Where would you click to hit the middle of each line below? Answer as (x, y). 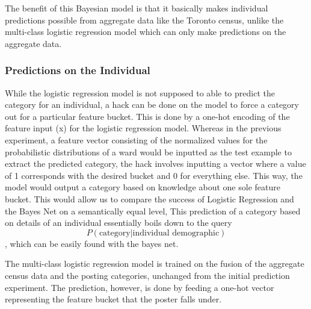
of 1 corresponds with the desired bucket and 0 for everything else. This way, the (154, 175)
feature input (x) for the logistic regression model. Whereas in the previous (143, 128)
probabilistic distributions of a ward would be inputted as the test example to (148, 151)
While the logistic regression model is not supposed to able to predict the (140, 92)
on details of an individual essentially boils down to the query (119, 223)
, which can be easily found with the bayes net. (92, 243)
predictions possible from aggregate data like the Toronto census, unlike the (144, 20)
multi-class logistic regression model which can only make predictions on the (146, 32)
